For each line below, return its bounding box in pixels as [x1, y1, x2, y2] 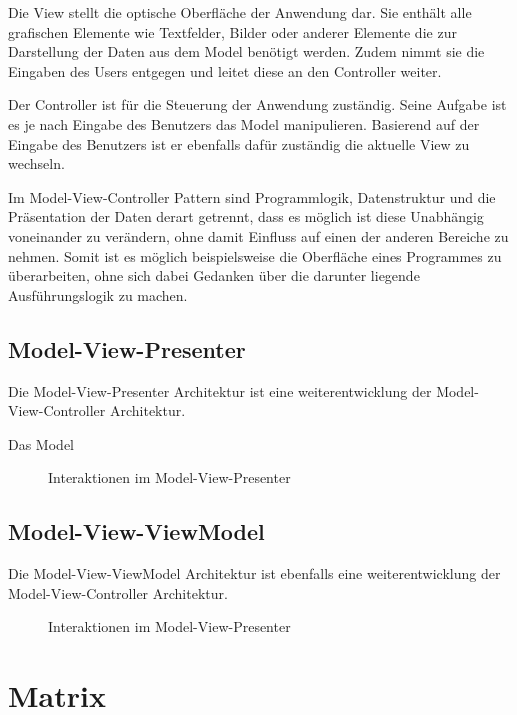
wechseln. [8, 153, 65, 174]
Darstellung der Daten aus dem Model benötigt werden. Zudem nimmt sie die [8, 41, 485, 62]
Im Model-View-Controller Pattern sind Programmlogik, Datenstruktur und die [8, 186, 496, 207]
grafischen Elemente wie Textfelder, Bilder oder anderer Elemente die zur [8, 21, 457, 42]
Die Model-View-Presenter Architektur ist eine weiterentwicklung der [8, 380, 432, 401]
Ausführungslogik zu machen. [8, 284, 188, 305]
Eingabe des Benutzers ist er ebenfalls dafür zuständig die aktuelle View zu [8, 133, 470, 154]
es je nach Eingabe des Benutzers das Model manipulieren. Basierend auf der [8, 113, 480, 134]
